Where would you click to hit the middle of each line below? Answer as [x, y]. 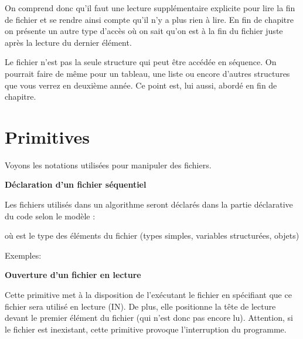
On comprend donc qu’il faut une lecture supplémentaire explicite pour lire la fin [150, 8]
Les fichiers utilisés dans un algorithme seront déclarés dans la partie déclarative [149, 204]
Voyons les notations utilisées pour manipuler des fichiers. [108, 165]
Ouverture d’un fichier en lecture [73, 275]
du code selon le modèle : [50, 216]
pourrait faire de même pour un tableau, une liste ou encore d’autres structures [147, 73]
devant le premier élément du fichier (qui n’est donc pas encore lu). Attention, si [149, 318]
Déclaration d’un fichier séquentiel [76, 184]
